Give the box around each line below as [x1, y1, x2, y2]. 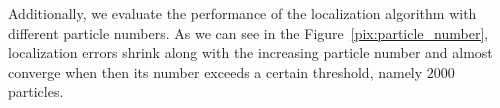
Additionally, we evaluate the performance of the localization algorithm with [8, 3, 477, 23]
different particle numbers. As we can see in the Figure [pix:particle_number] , [8, 22, 489, 43]
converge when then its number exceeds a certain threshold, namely [8, 61, 423, 82]
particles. [8, 81, 64, 102]
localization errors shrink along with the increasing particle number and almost [8, 42, 493, 63]
